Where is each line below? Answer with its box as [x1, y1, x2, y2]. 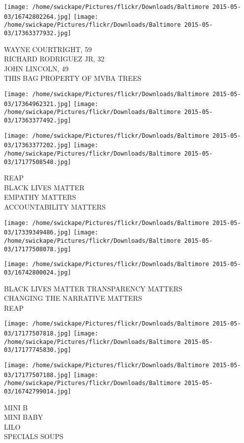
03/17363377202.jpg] [4, 142, 72, 149]
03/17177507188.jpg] [4, 371, 72, 379]
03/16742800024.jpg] [4, 269, 72, 276]
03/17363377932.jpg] [4, 29, 72, 37]
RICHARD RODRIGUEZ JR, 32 [4, 54, 105, 64]
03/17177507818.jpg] [4, 330, 72, 337]
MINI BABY [4, 412, 43, 422]
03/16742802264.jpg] [4, 13, 72, 20]
